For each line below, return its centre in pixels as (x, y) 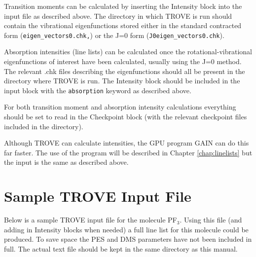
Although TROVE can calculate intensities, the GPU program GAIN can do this (127, 143)
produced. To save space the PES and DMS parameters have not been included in (128, 239)
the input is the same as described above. (66, 162)
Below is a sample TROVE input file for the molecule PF (91, 220)
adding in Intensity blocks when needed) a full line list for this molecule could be (126, 229)
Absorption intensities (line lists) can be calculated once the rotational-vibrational (128, 52)
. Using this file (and (211, 220)
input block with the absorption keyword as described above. (98, 90)
